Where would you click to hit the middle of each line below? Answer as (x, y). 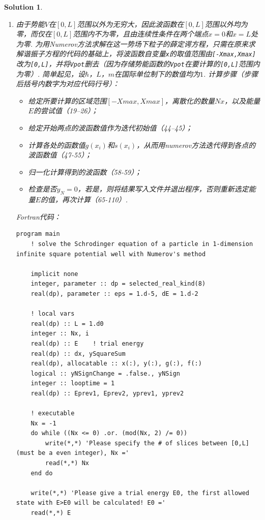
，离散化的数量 (190, 100)
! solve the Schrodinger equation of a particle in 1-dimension (142, 244)
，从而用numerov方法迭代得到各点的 (196, 145)
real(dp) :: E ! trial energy (87, 343)
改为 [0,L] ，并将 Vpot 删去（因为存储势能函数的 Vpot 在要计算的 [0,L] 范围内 (138, 64)
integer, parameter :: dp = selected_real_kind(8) (118, 284)
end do (42, 473)
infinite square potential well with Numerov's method (111, 254)
